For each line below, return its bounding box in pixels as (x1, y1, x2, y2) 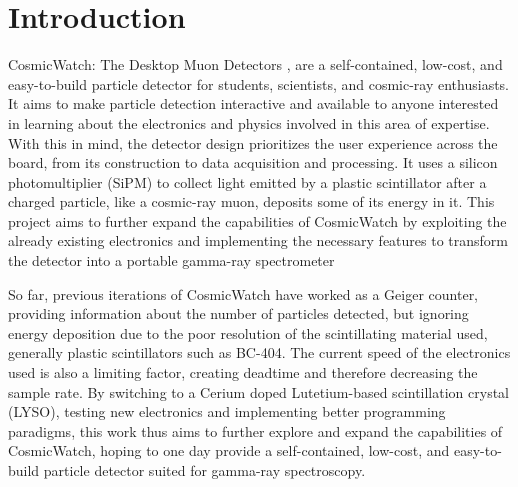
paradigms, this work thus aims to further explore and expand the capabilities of (8, 420, 503, 441)
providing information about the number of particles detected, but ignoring (8, 303, 469, 324)
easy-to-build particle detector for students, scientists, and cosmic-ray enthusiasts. (8, 73, 510, 94)
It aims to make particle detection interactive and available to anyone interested (8, 93, 499, 114)
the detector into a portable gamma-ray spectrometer (8, 250, 335, 271)
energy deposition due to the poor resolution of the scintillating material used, (8, 322, 488, 343)
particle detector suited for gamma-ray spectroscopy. (43, 460, 366, 480)
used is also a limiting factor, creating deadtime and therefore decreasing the (8, 362, 478, 383)
